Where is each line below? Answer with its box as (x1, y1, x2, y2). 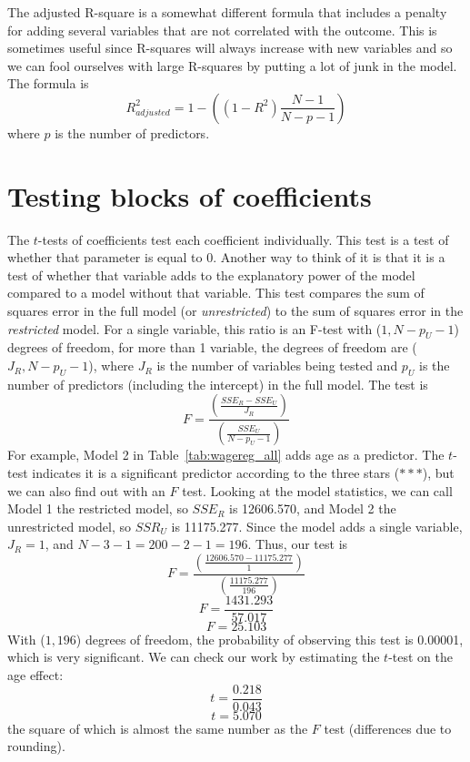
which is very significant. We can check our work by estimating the (7, 647, 380, 666)
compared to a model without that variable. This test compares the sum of (7, 283, 425, 302)
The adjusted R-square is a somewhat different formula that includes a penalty (7, 3, 447, 21)
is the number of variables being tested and (156, 356, 398, 375)
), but (422, 462, 455, 482)
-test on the (388, 647, 453, 666)
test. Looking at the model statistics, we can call (182, 481, 453, 500)
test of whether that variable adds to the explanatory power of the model (7, 265, 415, 284)
